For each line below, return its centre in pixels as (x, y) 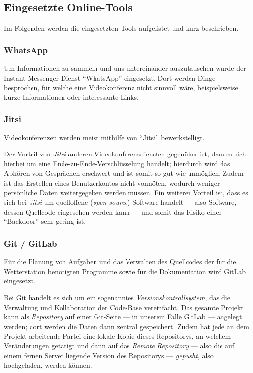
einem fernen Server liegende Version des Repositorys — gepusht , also (109, 355)
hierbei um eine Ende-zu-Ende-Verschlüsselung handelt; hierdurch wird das (117, 163)
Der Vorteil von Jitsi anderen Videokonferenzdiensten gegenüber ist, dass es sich (125, 154)
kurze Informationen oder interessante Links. (71, 97)
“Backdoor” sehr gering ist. (45, 221)
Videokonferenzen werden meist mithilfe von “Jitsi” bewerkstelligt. (104, 137)
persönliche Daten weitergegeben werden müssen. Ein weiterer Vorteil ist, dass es (126, 192)
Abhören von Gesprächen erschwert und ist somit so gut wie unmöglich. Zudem (124, 173)
